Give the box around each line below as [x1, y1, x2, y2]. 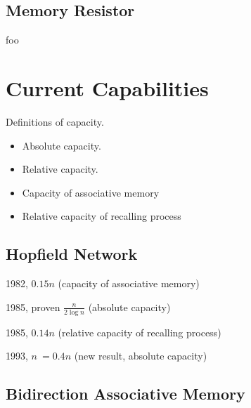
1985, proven [6, 299, 60, 314]
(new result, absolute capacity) [74, 348, 207, 363]
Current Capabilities [6, 73, 209, 102]
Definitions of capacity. [6, 114, 104, 129]
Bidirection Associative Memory [6, 383, 245, 404]
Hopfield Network [6, 243, 138, 265]
